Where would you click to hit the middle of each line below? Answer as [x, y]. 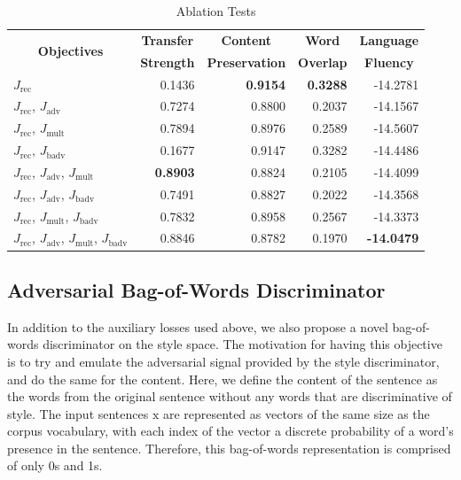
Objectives [70, 51]
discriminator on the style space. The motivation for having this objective [242, 344]
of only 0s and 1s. [55, 465]
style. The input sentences [78, 413]
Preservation [246, 62]
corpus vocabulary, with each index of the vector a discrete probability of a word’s [230, 431]
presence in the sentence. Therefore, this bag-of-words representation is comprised [229, 448]
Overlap [323, 62]
